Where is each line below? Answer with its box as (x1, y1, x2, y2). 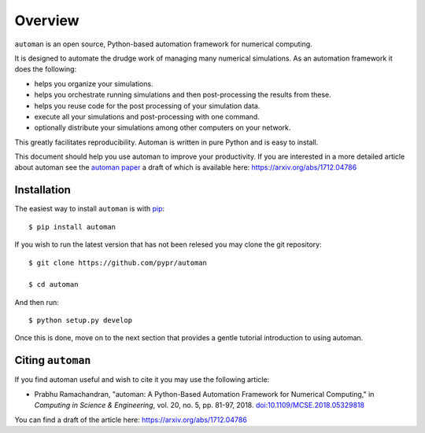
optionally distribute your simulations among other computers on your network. (34, 123, 291, 133)
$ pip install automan (28, 222, 116, 231)
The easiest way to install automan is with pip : (14, 204, 165, 214)
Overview (14, 12, 79, 29)
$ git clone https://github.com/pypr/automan (28, 258, 208, 267)
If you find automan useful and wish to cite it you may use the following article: (14, 375, 270, 384)
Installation (14, 183, 71, 196)
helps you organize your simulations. (34, 79, 153, 88)
